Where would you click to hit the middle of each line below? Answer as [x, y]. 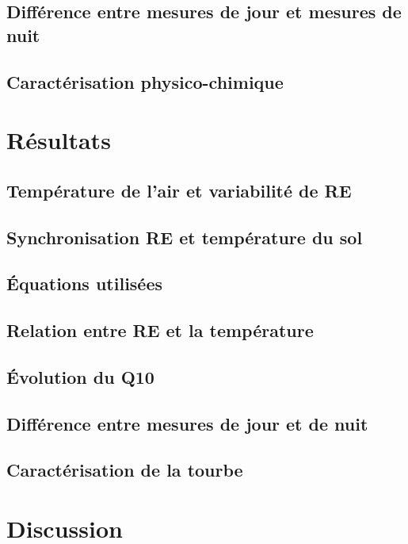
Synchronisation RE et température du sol [185, 237]
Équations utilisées [85, 283]
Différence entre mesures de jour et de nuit [187, 423]
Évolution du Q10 [80, 376]
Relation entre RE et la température [160, 330]
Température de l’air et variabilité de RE [179, 190]
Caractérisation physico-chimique [145, 81]
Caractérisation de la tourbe [125, 470]
